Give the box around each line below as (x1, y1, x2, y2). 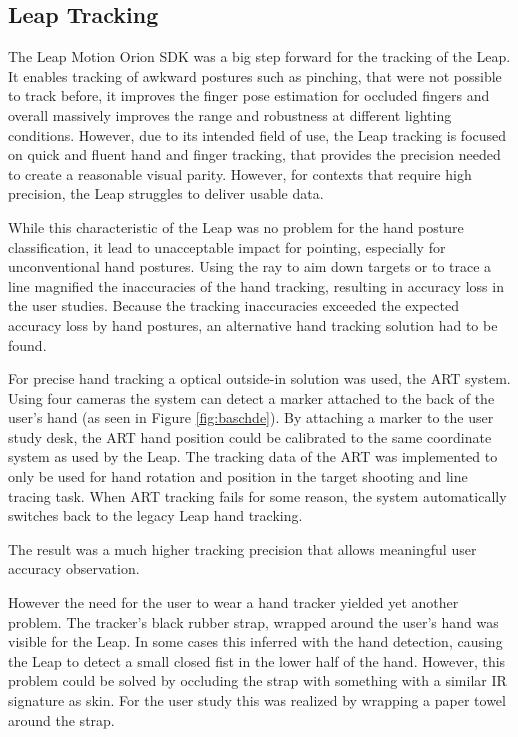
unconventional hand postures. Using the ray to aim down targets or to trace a (8, 256, 492, 277)
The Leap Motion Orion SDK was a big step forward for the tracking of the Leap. (8, 46, 511, 67)
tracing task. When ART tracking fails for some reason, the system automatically (8, 485, 507, 506)
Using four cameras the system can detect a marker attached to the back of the (8, 387, 495, 408)
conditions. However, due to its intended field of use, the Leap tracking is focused (8, 124, 507, 145)
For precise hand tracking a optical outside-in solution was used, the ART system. (8, 368, 511, 389)
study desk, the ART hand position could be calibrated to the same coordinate (8, 426, 492, 447)
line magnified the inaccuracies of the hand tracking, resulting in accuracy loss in (8, 275, 504, 296)
